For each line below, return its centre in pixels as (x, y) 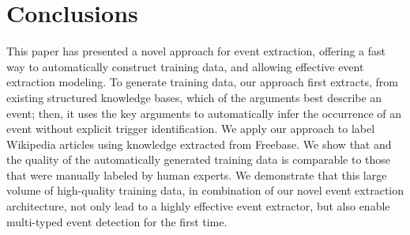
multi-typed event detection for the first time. (117, 221)
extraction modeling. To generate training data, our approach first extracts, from (202, 82)
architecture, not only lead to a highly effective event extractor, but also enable (198, 206)
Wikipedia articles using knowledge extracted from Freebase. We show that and (199, 144)
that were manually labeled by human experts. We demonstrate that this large (197, 174)
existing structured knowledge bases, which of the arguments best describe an (194, 97)
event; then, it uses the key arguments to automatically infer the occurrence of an (204, 113)
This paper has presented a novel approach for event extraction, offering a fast (196, 51)
